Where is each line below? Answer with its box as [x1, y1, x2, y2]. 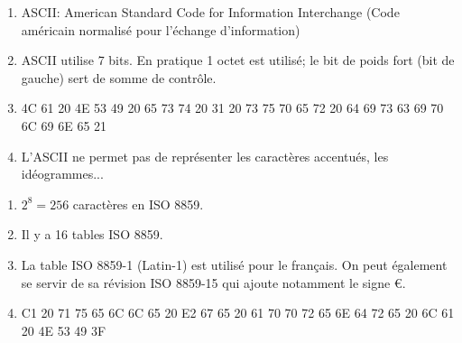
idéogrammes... [21, 164, 104, 183]
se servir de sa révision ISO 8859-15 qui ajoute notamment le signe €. [21, 273, 406, 292]
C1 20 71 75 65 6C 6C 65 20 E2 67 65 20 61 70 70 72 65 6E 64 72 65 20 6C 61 [21, 303, 455, 322]
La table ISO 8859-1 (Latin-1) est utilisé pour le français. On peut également [21, 255, 448, 273]
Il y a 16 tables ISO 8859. [21, 225, 163, 244]
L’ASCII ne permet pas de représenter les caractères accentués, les [21, 146, 389, 165]
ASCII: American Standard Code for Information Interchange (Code [21, 3, 400, 21]
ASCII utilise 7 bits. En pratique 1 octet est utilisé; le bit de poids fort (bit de [21, 51, 455, 70]
